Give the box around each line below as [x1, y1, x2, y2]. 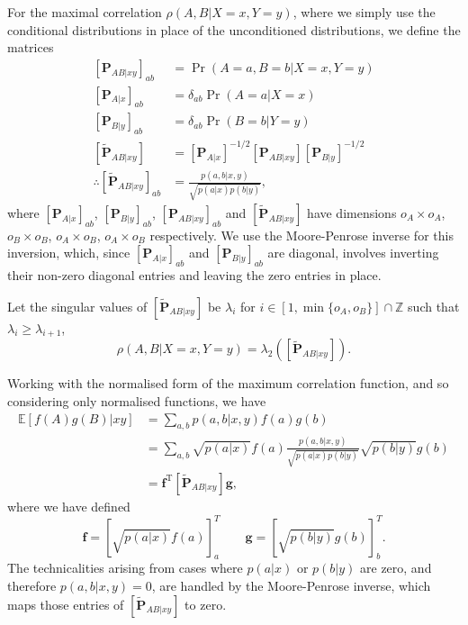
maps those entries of [7, 594, 124, 613]
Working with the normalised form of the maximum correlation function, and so [7, 374, 449, 393]
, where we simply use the [292, 3, 436, 21]
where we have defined [7, 496, 130, 515]
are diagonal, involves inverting [267, 243, 439, 262]
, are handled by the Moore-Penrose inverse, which [151, 576, 431, 594]
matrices [7, 38, 54, 57]
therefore [7, 576, 57, 594]
